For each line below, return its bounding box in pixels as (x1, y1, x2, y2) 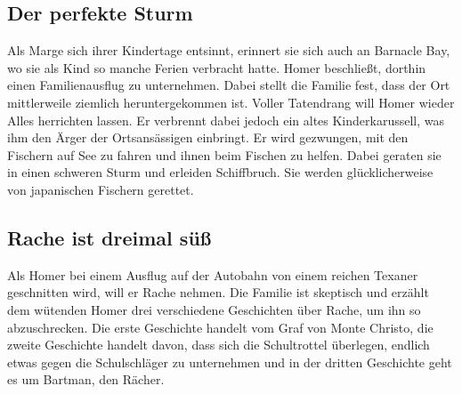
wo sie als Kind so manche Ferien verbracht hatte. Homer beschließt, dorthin (7, 58, 426, 76)
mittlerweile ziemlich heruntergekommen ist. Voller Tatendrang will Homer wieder (7, 92, 455, 111)
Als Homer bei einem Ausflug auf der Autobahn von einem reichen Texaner (7, 265, 418, 284)
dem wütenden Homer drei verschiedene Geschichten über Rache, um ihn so (7, 300, 421, 318)
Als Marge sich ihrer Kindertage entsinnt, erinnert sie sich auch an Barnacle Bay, (7, 41, 450, 60)
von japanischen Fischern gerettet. (7, 180, 194, 198)
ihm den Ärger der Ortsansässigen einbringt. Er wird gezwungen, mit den (7, 128, 409, 147)
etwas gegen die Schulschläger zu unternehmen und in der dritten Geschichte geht (7, 352, 452, 371)
